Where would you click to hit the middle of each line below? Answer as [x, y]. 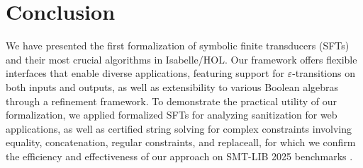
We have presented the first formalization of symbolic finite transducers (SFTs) [178, 46]
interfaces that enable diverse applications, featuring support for [145, 73]
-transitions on [324, 73]
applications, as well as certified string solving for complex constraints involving [179, 128]
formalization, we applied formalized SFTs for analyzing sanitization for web [172, 115]
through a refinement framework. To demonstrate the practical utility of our [172, 101]
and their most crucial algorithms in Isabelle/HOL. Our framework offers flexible [181, 59]
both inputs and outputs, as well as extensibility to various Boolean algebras [172, 86]
